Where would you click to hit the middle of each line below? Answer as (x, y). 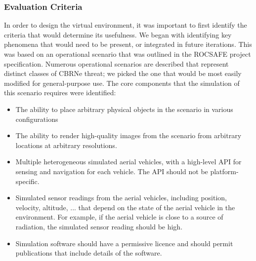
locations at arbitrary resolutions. (66, 145)
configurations (37, 119)
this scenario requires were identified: (60, 93)
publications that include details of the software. (89, 253)
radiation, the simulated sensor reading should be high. (99, 226)
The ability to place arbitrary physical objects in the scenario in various (124, 109)
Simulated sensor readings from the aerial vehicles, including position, (121, 198)
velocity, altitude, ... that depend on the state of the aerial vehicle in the (125, 207)
